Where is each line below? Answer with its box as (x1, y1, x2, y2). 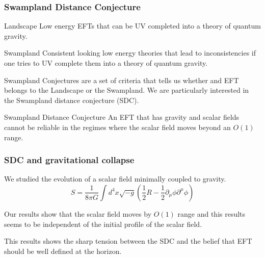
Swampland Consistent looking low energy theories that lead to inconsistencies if (4, 47, 256, 58)
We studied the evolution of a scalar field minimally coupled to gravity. (4, 173, 226, 184)
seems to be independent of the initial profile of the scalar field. (4, 218, 202, 229)
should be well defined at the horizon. (4, 245, 122, 256)
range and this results (177, 208, 246, 219)
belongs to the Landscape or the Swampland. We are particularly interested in (4, 85, 249, 95)
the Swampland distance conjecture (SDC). (4, 94, 139, 105)
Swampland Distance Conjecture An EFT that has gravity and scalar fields (4, 112, 240, 122)
